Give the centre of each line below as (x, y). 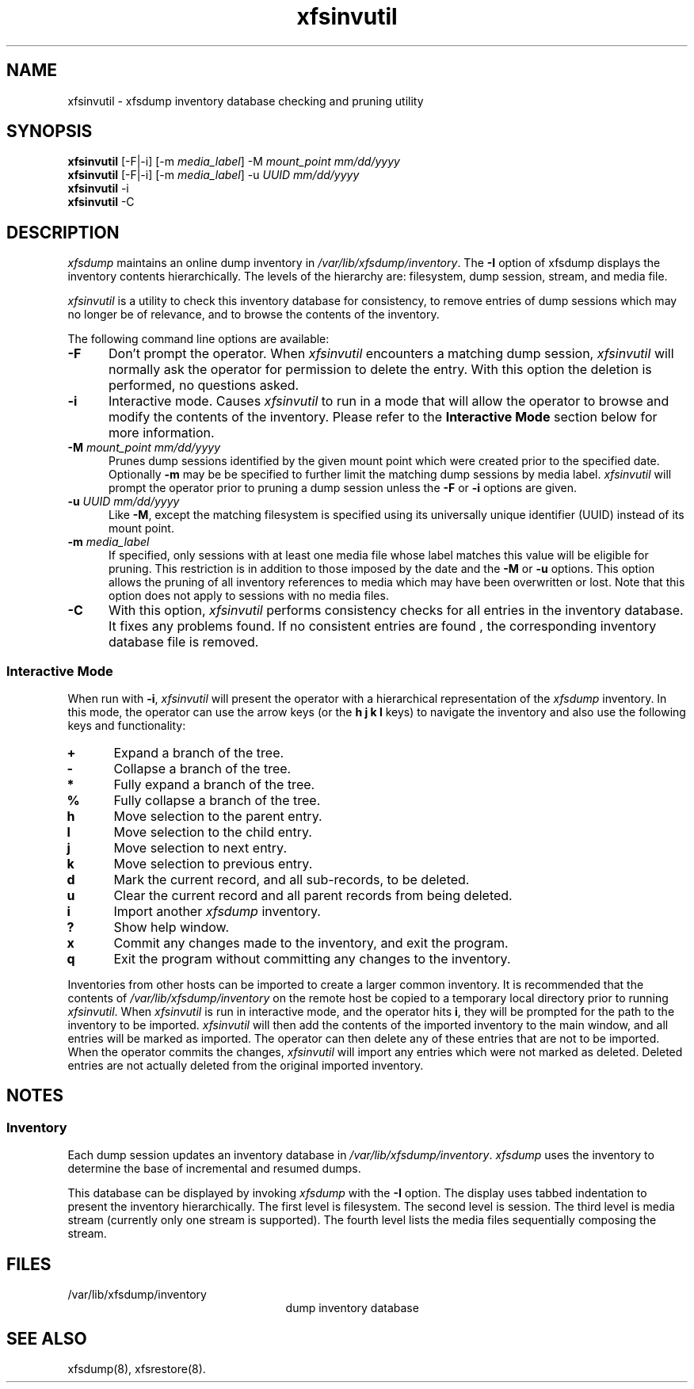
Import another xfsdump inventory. (217, 912)
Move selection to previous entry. (213, 864)
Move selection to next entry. (200, 848)
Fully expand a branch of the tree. (214, 785)
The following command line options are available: (198, 339)
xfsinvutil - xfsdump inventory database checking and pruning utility (246, 101)
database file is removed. (183, 642)
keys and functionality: (127, 726)
